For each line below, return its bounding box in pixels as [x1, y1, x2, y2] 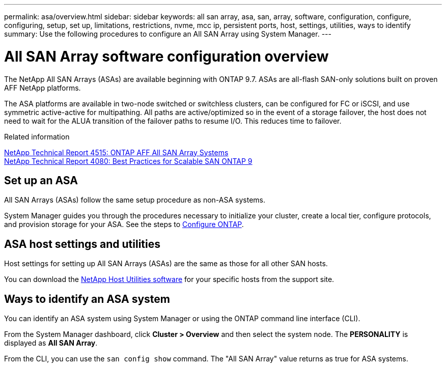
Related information [4, 132, 70, 141]
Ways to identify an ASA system [4, 292, 171, 305]
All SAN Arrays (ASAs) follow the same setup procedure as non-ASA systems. [4, 195, 266, 205]
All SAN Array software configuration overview [4, 47, 329, 65]
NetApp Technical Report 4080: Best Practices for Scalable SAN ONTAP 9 [4, 156, 253, 165]
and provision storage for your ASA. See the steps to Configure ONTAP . [4, 220, 244, 229]
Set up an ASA [4, 174, 78, 187]
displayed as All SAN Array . [4, 338, 98, 348]
